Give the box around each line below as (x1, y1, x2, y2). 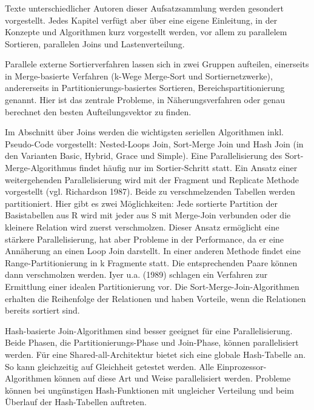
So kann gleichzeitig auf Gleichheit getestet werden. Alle (5, 360, 214, 372)
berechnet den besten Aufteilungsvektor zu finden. (5, 105, 192, 118)
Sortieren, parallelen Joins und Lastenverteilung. (5, 37, 185, 50)
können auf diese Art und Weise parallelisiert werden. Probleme (54, 372, 291, 385)
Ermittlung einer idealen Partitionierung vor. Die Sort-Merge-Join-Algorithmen (5, 280, 299, 292)
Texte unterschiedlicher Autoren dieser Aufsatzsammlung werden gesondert (5, 1, 284, 14)
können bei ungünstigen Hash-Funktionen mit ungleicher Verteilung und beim (5, 383, 294, 396)
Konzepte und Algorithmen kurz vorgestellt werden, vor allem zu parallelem (5, 25, 287, 38)
